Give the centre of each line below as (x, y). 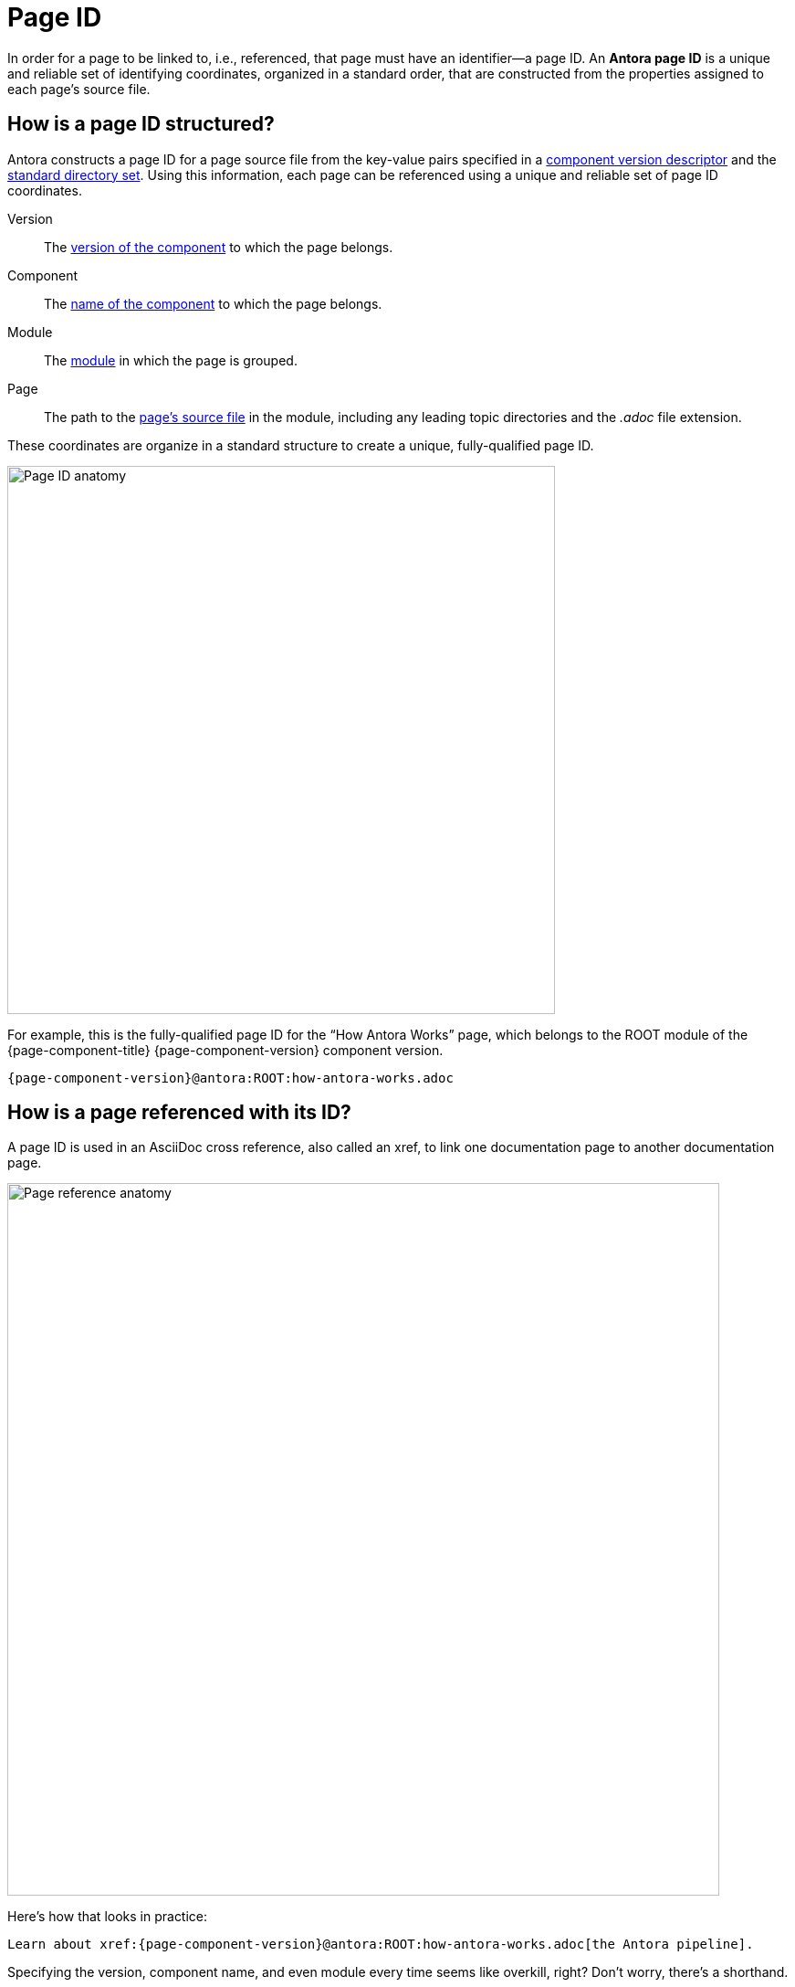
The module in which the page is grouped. (171, 360)
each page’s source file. (79, 89)
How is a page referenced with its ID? (179, 1113)
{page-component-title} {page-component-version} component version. (225, 1050)
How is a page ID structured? (141, 124)
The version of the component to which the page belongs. (219, 247)
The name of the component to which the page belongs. (213, 303)
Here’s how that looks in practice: (108, 1917)
